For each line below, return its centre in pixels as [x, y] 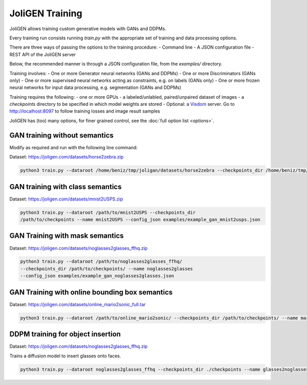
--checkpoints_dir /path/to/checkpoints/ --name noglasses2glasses [107, 269]
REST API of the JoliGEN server [43, 54]
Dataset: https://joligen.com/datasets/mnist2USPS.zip [66, 199]
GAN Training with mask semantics [67, 236]
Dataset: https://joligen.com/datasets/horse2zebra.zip [67, 157]
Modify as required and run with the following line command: [73, 147]
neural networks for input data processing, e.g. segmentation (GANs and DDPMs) [95, 87]
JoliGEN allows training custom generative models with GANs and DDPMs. [88, 29]
